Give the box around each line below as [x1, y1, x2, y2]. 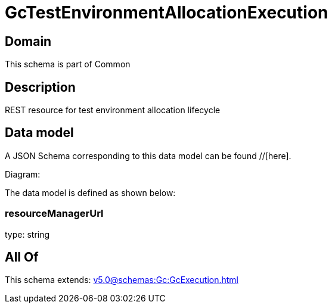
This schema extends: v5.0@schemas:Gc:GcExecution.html [5, 275, 238, 285]
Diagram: [5, 169, 41, 179]
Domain [5, 33, 52, 49]
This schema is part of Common [5, 59, 131, 70]
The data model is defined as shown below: [5, 187, 176, 198]
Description [5, 79, 76, 95]
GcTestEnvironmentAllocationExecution [5, 2, 328, 23]
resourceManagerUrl [5, 207, 104, 220]
